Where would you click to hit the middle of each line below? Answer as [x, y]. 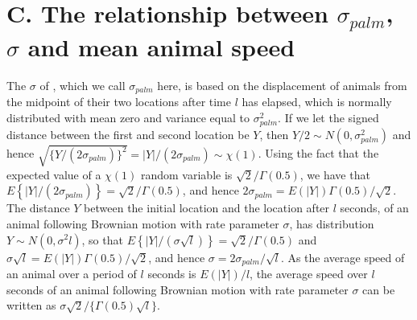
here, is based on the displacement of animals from [282, 86]
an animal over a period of [72, 274]
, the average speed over [309, 274]
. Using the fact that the [318, 153]
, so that [102, 239]
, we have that [335, 174]
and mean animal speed [161, 47]
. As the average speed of [343, 257]
